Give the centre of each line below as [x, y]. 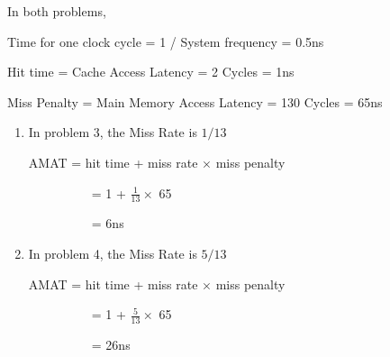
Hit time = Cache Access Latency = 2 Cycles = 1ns [151, 72]
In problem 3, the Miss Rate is [113, 132]
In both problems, [57, 11]
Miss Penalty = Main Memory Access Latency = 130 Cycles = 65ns [195, 101]
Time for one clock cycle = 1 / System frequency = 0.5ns [166, 41]
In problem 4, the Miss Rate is [113, 253]
